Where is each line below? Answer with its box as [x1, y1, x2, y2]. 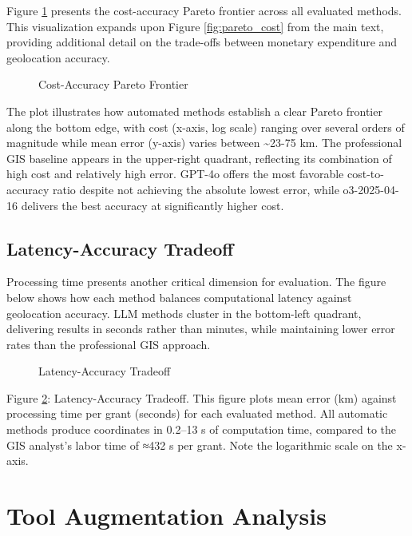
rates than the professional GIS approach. [6, 335, 211, 352]
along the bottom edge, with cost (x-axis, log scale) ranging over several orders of [6, 118, 405, 135]
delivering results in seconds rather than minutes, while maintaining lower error [6, 320, 395, 337]
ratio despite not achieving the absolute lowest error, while [52, 181, 339, 197]
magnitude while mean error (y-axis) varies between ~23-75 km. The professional [6, 134, 402, 151]
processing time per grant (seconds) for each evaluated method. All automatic [6, 405, 388, 422]
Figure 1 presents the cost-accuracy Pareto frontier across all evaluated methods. [6, 2, 402, 18]
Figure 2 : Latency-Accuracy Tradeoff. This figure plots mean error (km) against [6, 389, 397, 406]
